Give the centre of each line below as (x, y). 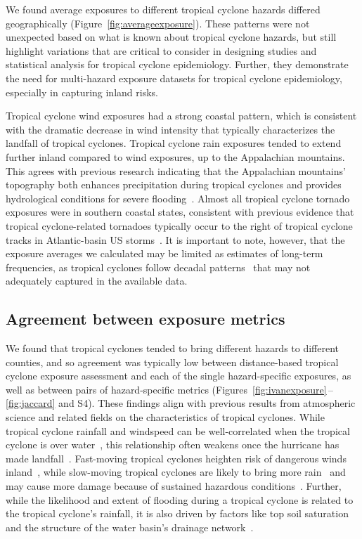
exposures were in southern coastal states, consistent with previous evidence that (180, 212)
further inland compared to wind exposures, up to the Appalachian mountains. (175, 156)
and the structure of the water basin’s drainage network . (130, 527)
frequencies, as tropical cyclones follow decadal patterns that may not (158, 267)
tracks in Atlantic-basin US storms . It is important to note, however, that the (175, 239)
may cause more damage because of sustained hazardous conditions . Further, (174, 486)
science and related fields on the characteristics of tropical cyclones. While (165, 417)
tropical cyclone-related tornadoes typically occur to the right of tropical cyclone (179, 225)
